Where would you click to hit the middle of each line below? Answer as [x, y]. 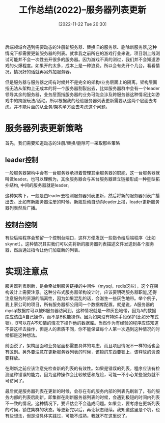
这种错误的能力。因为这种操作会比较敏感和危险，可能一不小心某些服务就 [82, 375]
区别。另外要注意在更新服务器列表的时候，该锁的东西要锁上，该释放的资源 [84, 352]
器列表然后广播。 [22, 208]
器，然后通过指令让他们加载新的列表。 [44, 250]
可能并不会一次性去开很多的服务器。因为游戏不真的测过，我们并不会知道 [82, 59]
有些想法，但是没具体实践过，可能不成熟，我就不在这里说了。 [68, 416]
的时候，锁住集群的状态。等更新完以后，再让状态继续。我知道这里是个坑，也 [82, 410]
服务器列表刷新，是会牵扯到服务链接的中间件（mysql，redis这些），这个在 [80, 286]
